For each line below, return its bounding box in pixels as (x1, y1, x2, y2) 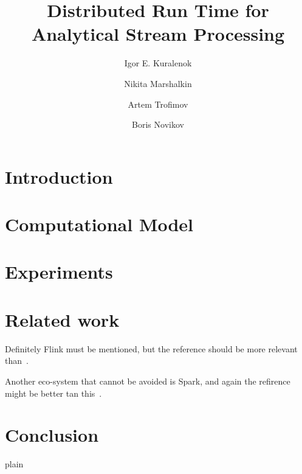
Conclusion (5, 422, 99, 447)
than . (5, 354, 29, 367)
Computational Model (5, 212, 194, 237)
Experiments (5, 259, 113, 284)
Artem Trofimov (128, 97, 188, 110)
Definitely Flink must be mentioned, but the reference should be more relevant (5, 342, 298, 355)
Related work (5, 307, 120, 332)
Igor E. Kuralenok (124, 57, 192, 69)
